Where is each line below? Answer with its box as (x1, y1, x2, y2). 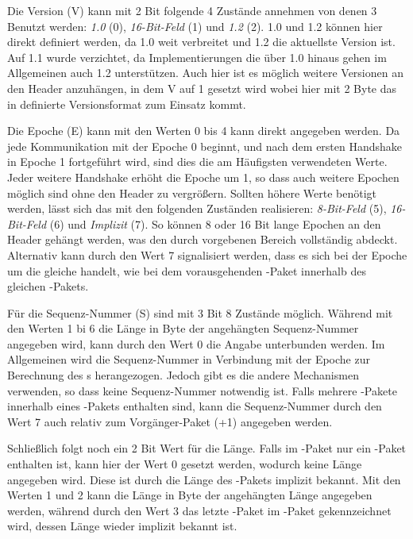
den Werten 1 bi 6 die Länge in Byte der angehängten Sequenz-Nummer (7, 320, 359, 337)
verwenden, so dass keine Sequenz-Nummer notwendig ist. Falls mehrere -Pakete (7, 382, 397, 398)
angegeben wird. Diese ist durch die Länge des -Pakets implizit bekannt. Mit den (7, 471, 401, 487)
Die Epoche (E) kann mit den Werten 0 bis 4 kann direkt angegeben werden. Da (7, 122, 400, 139)
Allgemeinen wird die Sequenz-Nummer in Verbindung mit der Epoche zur (7, 351, 370, 368)
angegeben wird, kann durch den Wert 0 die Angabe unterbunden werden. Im (7, 335, 385, 352)
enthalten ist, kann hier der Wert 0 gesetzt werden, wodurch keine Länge (7, 456, 362, 472)
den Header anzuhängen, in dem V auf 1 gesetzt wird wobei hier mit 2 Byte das (7, 79, 397, 96)
